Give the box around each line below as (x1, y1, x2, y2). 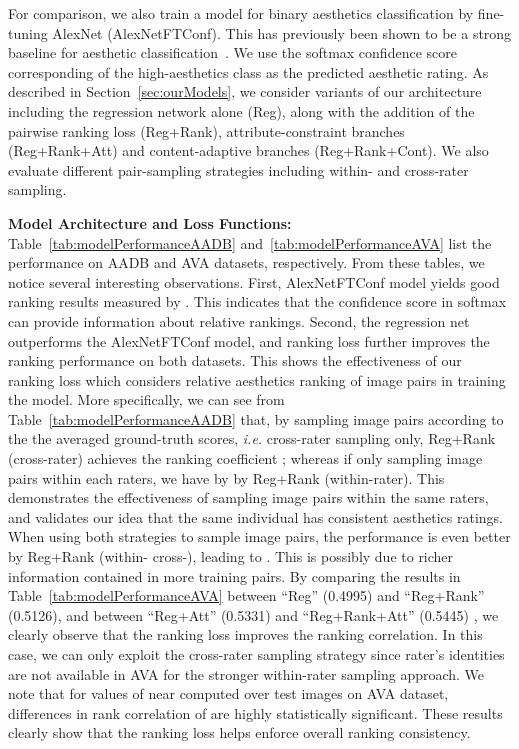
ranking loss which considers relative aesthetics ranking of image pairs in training (8, 369, 506, 390)
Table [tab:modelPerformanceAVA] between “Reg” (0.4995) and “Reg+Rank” (8, 585, 485, 606)
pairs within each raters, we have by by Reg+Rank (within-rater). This (8, 467, 445, 488)
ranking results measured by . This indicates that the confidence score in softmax (8, 291, 507, 312)
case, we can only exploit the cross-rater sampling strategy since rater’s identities (8, 644, 505, 664)
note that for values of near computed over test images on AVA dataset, (8, 683, 449, 704)
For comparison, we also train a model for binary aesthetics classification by (8, 3, 474, 23)
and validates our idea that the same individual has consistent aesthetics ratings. (8, 506, 503, 527)
